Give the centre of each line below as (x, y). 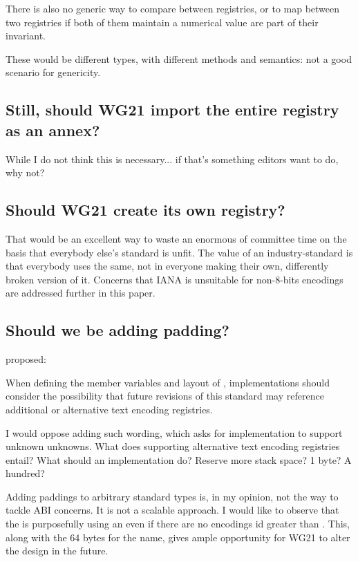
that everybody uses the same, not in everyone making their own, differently (167, 266)
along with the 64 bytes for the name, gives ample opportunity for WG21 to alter (178, 537)
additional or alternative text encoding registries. (109, 409)
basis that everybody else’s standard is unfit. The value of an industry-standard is (179, 252)
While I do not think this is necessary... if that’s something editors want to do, (172, 159)
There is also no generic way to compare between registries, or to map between (173, 8)
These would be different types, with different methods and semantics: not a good (179, 58)
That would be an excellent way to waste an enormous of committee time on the (176, 238)
